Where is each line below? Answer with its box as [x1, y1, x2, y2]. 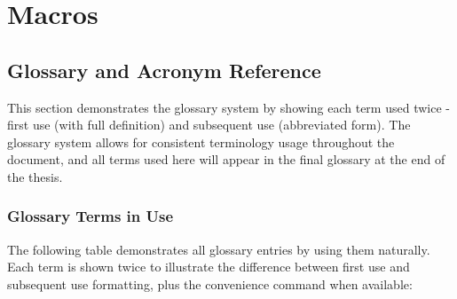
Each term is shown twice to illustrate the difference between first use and [7, 257, 410, 276]
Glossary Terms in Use [7, 205, 174, 227]
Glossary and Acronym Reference [7, 56, 321, 83]
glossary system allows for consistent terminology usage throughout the [7, 132, 395, 151]
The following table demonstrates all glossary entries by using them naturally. [7, 240, 430, 258]
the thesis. [7, 167, 63, 185]
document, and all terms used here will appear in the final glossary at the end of [7, 150, 445, 169]
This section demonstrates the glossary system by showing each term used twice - [7, 98, 450, 116]
